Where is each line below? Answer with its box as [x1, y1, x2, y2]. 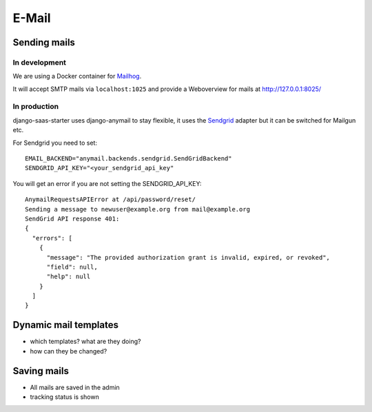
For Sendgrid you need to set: [12, 138, 98, 147]
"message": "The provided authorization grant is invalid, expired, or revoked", [46, 254, 331, 261]
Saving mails [12, 365, 69, 377]
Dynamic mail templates [12, 319, 119, 331]
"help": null [46, 273, 91, 280]
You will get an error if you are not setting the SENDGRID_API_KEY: [12, 179, 202, 187]
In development [12, 57, 67, 67]
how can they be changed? [30, 347, 107, 355]
